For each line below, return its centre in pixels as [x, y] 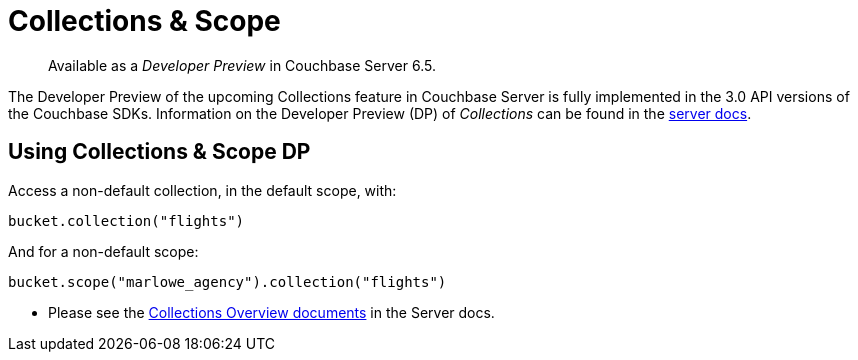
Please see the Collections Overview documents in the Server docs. [271, 312]
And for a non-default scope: [103, 251]
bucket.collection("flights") [126, 220]
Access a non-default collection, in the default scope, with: [202, 190]
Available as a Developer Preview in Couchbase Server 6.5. [242, 65]
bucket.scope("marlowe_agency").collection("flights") [227, 281]
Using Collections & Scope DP [159, 152]
